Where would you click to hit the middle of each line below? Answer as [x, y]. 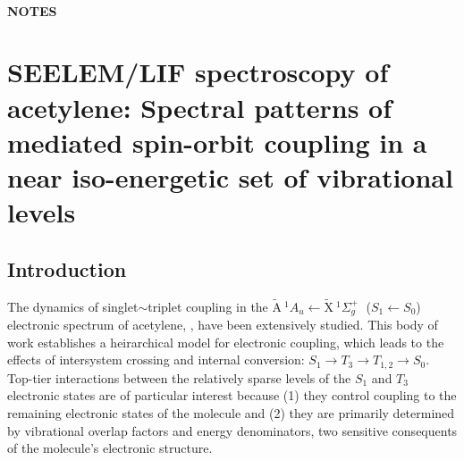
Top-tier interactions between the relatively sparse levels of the [179, 377]
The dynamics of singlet [73, 306]
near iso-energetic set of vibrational [230, 176]
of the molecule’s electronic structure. [110, 448]
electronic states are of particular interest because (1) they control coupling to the [232, 395]
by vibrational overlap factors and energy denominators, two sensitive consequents [232, 430]
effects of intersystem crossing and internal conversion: [156, 360]
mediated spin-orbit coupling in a [217, 142]
